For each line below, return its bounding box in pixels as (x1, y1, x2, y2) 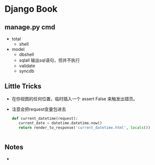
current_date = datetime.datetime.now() (18, 120, 103, 125)
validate (19, 63, 35, 69)
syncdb (19, 68, 35, 74)
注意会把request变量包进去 (11, 106, 66, 112)
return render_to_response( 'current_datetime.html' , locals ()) (18, 125, 151, 130)
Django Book (4, 3, 58, 15)
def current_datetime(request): (11, 116, 78, 121)
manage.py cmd (4, 23, 55, 31)
